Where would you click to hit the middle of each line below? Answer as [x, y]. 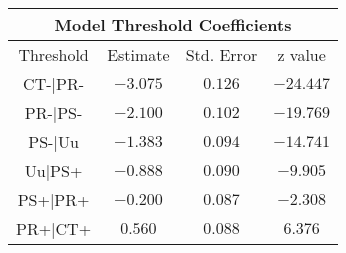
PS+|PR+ [53, 199]
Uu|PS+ [53, 170]
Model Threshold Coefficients [173, 24]
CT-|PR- [53, 83]
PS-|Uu [53, 141]
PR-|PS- [53, 112]
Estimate [138, 54]
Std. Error [221, 54]
